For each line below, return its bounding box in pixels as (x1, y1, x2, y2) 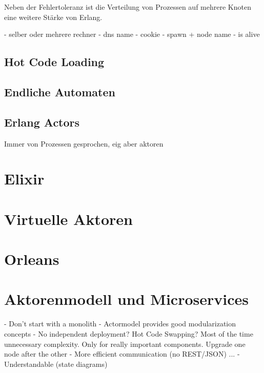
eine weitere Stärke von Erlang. (4, 11, 103, 22)
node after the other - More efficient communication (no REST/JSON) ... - (4, 348, 240, 359)
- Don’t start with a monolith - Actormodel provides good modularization (4, 318, 236, 329)
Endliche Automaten (4, 84, 115, 99)
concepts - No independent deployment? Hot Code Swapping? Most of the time (4, 328, 253, 339)
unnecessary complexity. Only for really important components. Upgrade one (4, 338, 246, 349)
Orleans (4, 248, 59, 270)
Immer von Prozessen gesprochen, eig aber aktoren (4, 138, 164, 149)
